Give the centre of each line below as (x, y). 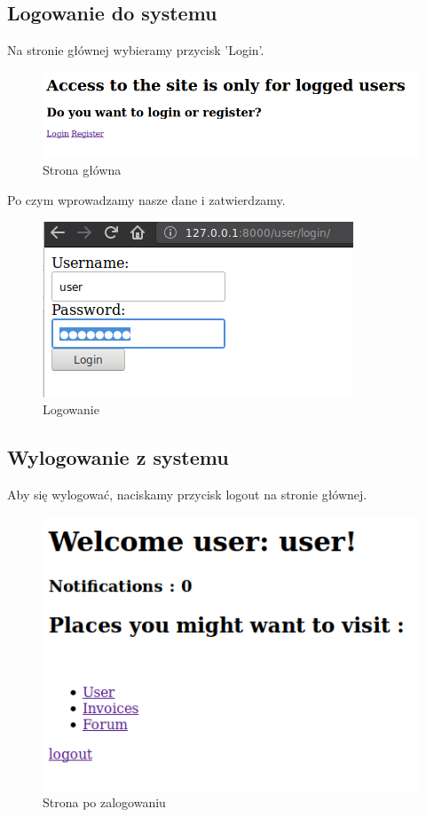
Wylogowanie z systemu (118, 457)
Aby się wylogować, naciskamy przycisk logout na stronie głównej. (187, 494)
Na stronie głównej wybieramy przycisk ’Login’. (136, 50)
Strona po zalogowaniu (104, 802)
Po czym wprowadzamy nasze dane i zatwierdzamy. (146, 199)
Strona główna (82, 170)
